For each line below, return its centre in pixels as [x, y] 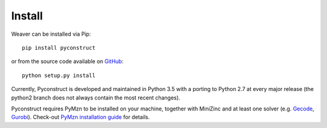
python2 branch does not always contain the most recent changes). [96, 98]
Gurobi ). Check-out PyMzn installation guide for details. [81, 117]
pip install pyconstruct [59, 48]
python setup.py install [59, 75]
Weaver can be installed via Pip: [51, 34]
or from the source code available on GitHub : [67, 61]
